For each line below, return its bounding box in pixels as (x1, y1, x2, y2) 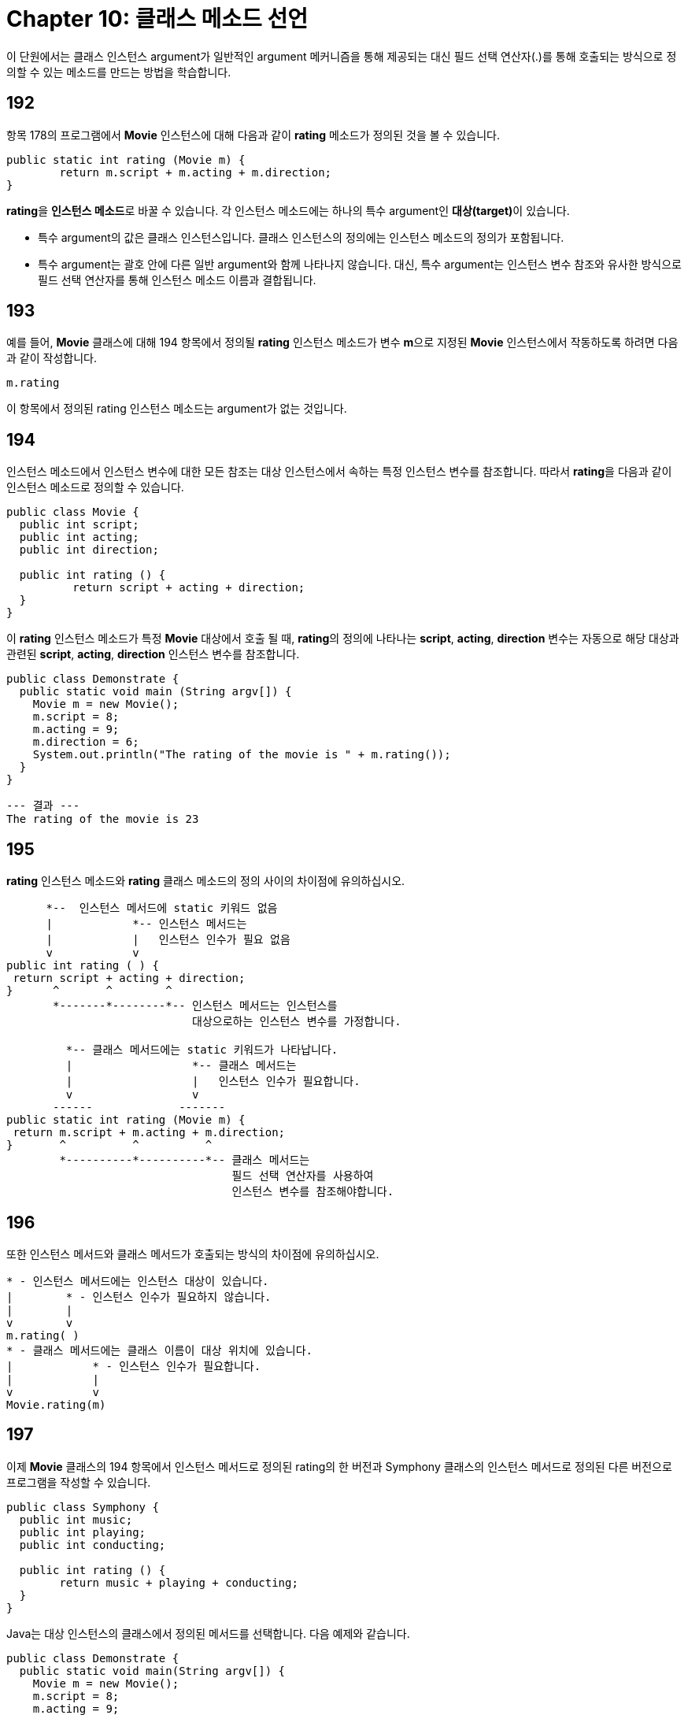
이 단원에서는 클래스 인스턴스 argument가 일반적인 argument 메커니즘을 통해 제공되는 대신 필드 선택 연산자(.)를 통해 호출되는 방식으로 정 (6, 49, 677, 63)
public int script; (19, 518, 139, 532)
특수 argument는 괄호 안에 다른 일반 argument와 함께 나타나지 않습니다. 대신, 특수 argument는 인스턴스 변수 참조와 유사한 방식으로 (38, 257, 682, 271)
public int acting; (19, 531, 139, 544)
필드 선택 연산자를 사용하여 (231, 1169, 374, 1183)
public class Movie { (6, 506, 139, 519)
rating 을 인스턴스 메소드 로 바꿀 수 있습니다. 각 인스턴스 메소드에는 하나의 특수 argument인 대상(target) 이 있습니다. (6, 203, 570, 217)
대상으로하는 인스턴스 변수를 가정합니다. (192, 1015, 401, 1028)
